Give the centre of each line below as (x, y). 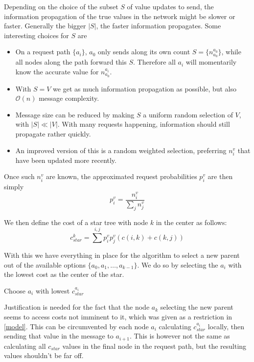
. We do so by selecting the (178, 264)
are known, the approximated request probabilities (121, 176)
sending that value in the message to (59, 336)
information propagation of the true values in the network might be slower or (120, 16)
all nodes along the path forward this (71, 62)
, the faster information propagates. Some (159, 26)
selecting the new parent (197, 307)
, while (231, 52)
